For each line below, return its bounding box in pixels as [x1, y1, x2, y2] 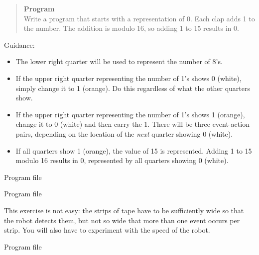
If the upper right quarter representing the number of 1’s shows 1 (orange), [15, 109, 245, 119]
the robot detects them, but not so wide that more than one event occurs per [4, 215, 240, 225]
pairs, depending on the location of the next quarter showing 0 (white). [15, 128, 233, 139]
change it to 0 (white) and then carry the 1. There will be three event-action [15, 119, 250, 129]
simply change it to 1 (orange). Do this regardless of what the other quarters [15, 83, 250, 93]
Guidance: [4, 39, 35, 50]
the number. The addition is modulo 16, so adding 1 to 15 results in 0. [23, 23, 239, 33]
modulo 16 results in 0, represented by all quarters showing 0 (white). [15, 155, 229, 166]
